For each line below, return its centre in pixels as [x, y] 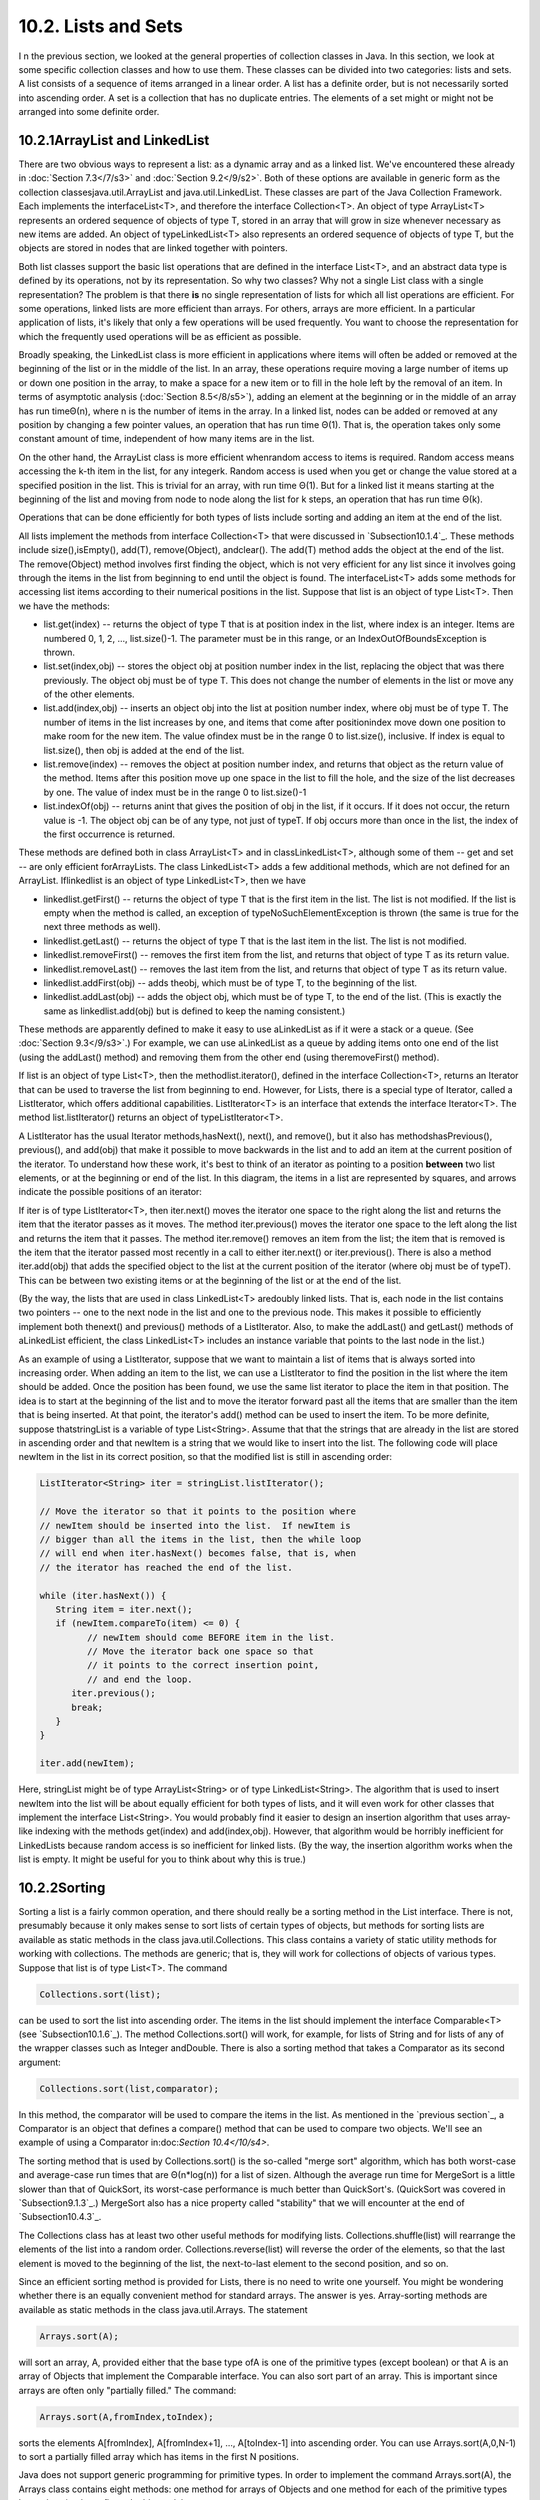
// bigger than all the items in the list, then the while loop [200, 1539]
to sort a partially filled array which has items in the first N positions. [159, 2456]
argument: [40, 2062]
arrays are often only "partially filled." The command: [127, 2390]
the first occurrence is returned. [109, 834]
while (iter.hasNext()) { [103, 1595]
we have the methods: [64, 606]
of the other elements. [89, 694]
